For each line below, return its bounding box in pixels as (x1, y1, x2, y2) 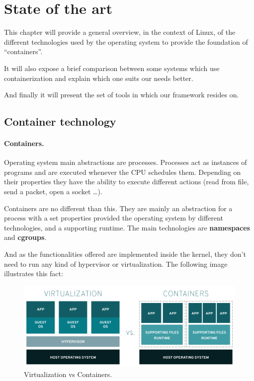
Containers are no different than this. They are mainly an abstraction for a (4, 203, 233, 213)
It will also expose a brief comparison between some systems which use (4, 63, 220, 73)
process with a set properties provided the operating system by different (4, 213, 223, 223)
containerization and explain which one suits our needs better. (4, 73, 193, 83)
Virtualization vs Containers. (24, 369, 112, 379)
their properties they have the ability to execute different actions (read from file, (4, 176, 249, 187)
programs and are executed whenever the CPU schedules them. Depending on (4, 166, 241, 177)
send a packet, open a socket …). (4, 186, 102, 197)
